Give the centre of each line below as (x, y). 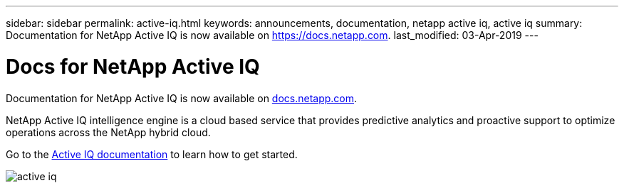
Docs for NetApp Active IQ (133, 66)
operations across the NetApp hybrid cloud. (108, 132)
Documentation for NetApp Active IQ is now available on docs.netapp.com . (182, 98)
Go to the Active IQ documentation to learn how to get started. (152, 154)
